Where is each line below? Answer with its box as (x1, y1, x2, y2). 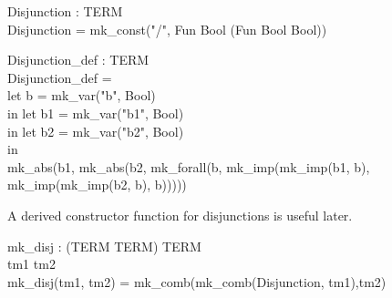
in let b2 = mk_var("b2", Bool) (7, 121, 184, 140)
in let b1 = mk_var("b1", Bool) (7, 103, 184, 122)
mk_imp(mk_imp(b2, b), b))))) (7, 175, 187, 194)
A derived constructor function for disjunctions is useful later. (7, 205, 353, 224)
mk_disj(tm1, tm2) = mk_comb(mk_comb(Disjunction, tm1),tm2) (7, 272, 387, 291)
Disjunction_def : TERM (7, 50, 150, 69)
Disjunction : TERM (7, 2, 123, 20)
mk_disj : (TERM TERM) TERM (7, 236, 201, 255)
